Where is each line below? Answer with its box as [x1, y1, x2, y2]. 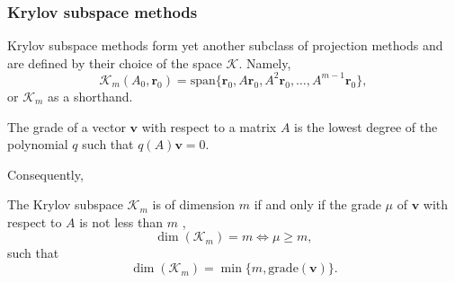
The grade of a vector [7, 117, 126, 136]
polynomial [7, 135, 68, 154]
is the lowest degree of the [294, 117, 438, 136]
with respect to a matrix [141, 117, 277, 136]
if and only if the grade [254, 195, 381, 214]
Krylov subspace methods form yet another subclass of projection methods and [7, 36, 443, 55]
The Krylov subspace [7, 195, 123, 214]
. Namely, [238, 53, 291, 72]
